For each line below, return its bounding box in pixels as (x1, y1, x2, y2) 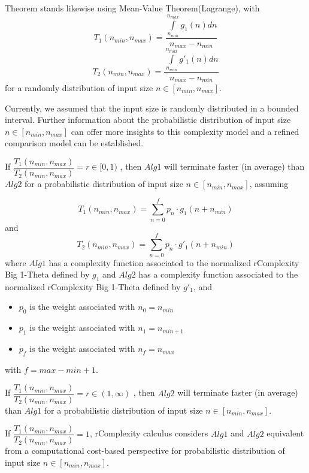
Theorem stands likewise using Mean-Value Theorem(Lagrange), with (5, 2, 260, 14)
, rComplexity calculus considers (89, 427, 208, 439)
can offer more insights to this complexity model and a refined (71, 125, 299, 137)
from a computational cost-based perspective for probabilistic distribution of (5, 444, 285, 457)
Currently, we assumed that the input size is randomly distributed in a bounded (5, 101, 299, 114)
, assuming (249, 177, 289, 190)
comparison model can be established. (5, 137, 144, 149)
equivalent (266, 427, 304, 439)
